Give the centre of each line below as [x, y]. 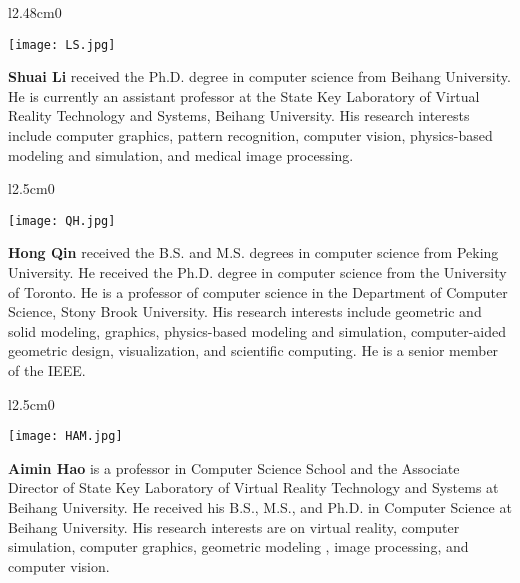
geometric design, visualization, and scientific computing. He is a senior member [253, 350]
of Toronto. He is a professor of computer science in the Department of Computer [258, 291]
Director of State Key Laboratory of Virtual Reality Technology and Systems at [253, 487]
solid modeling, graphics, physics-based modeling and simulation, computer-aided [257, 330]
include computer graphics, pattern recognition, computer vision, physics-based [250, 135]
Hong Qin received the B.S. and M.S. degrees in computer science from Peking [253, 252]
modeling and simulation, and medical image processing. [181, 154]
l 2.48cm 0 [35, 12]
